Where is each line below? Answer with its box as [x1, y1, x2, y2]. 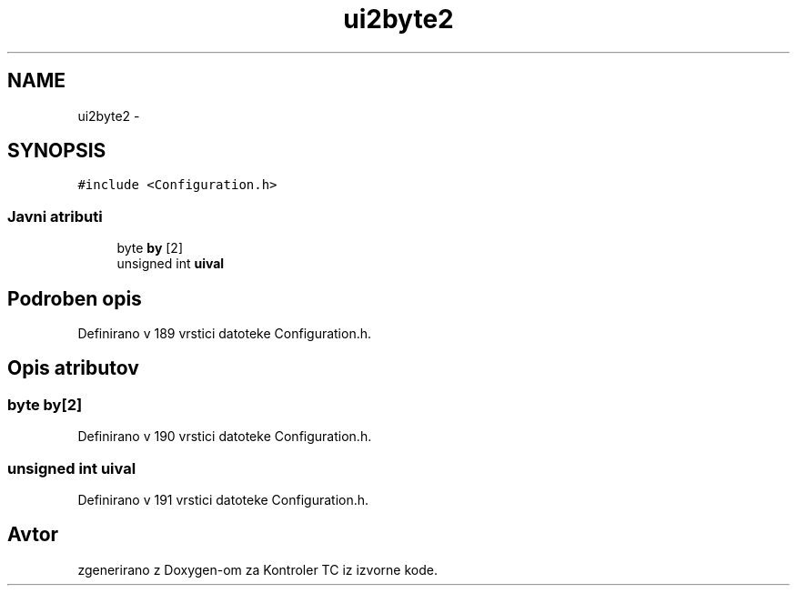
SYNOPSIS [7, 139, 106, 163]
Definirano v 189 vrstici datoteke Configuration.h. [77, 326, 372, 342]
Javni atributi [7, 206, 103, 226]
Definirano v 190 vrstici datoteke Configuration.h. [77, 428, 372, 445]
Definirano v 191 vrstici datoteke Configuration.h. [77, 492, 369, 508]
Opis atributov [7, 357, 139, 380]
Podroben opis [7, 286, 142, 310]
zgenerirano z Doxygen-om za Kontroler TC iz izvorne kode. [77, 561, 438, 578]
